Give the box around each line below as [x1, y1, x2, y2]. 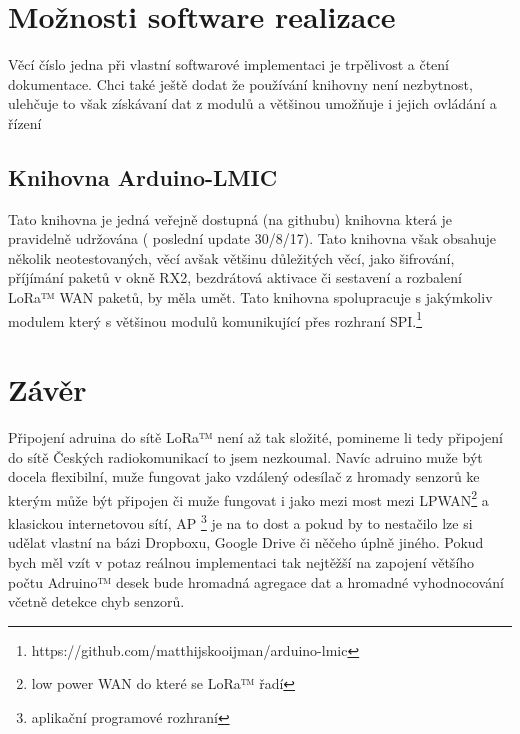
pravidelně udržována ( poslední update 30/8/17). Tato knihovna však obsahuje [8, 228, 497, 249]
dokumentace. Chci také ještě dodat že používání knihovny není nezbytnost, [8, 73, 473, 94]
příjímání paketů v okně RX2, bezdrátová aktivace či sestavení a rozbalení [8, 267, 462, 288]
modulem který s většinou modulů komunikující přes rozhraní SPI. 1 [8, 307, 423, 331]
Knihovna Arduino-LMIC [8, 161, 278, 192]
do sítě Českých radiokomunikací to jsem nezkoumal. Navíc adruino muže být [8, 446, 483, 467]
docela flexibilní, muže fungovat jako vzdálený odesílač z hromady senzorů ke [8, 466, 480, 487]
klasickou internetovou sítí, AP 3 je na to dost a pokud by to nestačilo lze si [8, 510, 473, 533]
